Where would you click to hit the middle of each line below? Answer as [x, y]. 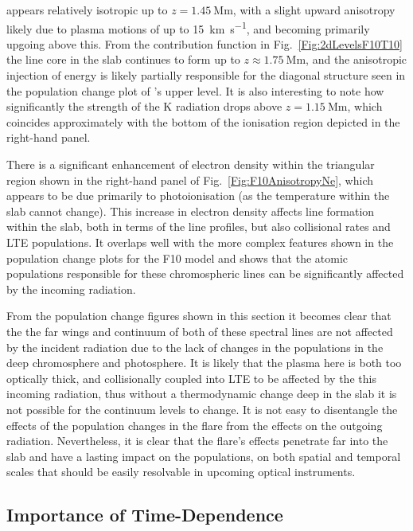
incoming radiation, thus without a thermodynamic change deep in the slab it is [202, 394]
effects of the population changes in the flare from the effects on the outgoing [195, 425]
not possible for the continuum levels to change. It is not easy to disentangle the [202, 409]
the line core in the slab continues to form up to [123, 59]
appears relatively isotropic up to [87, 10]
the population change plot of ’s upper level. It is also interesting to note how [195, 90]
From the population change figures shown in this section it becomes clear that [199, 316]
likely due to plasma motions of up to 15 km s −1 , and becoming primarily [188, 27]
